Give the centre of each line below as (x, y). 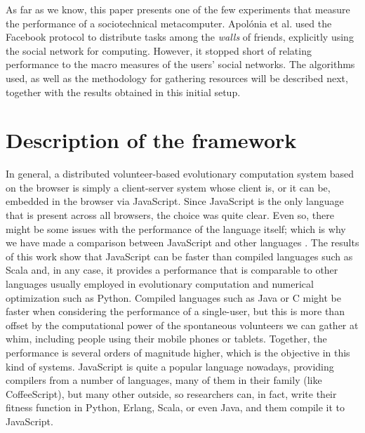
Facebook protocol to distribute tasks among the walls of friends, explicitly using (180, 37)
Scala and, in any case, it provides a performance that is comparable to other (172, 270)
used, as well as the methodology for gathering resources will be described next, (177, 78)
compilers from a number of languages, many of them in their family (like (164, 380)
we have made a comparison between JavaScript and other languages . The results (182, 242)
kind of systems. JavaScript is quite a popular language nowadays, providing (170, 366)
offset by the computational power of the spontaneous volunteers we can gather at (182, 325)
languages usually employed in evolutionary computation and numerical (160, 284)
